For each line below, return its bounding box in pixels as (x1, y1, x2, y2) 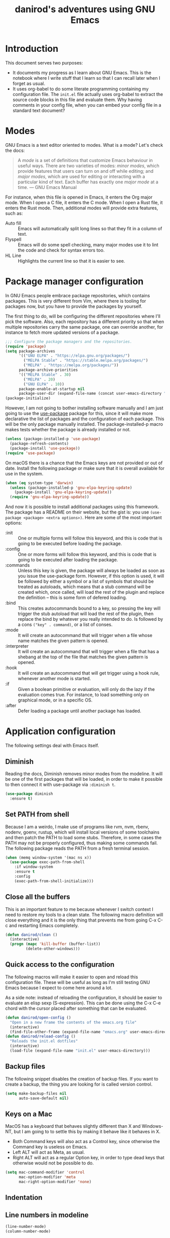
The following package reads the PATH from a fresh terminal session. (5, 845, 150, 851)
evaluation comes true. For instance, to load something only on (18, 692, 149, 698)
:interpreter (5, 643, 29, 649)
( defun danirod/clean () (5, 932, 58, 937)
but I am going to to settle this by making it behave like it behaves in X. (14, 1129, 161, 1135)
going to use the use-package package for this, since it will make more (5, 410, 153, 417)
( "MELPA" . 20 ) (23, 377, 56, 382)
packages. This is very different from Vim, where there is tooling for (5, 298, 146, 304)
